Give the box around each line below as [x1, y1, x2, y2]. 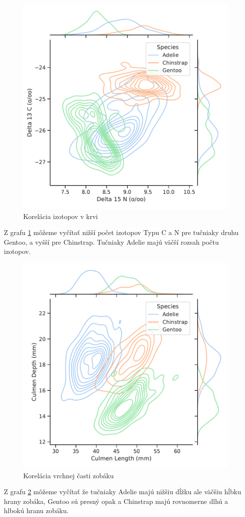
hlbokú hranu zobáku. [4, 505, 69, 516]
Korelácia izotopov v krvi [23, 211, 98, 221]
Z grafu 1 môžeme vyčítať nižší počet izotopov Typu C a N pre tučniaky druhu [4, 227, 239, 237]
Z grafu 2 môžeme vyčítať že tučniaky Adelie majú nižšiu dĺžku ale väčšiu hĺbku [4, 486, 241, 497]
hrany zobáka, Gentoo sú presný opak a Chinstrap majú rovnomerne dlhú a [4, 496, 228, 506]
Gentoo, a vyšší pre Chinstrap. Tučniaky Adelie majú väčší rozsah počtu [4, 236, 219, 247]
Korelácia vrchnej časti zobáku [23, 470, 114, 480]
